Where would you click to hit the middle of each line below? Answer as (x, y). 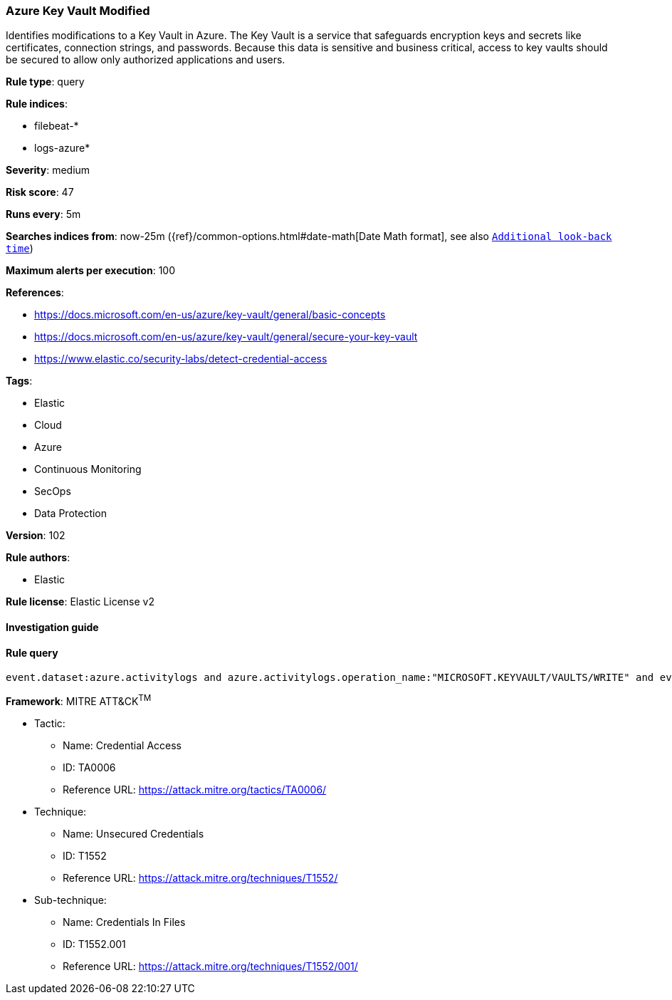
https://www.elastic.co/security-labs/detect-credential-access (181, 359)
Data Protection (71, 514)
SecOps (53, 491)
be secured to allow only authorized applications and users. (146, 60)
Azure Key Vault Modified (78, 11)
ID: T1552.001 (94, 944)
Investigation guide (52, 627)
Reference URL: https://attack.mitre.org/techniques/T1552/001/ (210, 966)
